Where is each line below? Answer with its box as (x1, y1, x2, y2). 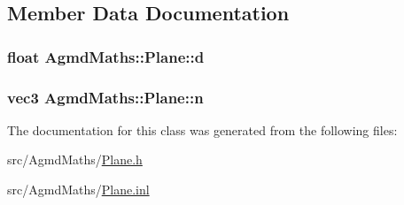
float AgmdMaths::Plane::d (7, 45, 205, 67)
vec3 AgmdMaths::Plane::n (7, 86, 204, 108)
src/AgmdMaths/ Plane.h (7, 150, 143, 169)
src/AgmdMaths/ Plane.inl (7, 180, 150, 199)
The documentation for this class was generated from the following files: (7, 120, 398, 139)
